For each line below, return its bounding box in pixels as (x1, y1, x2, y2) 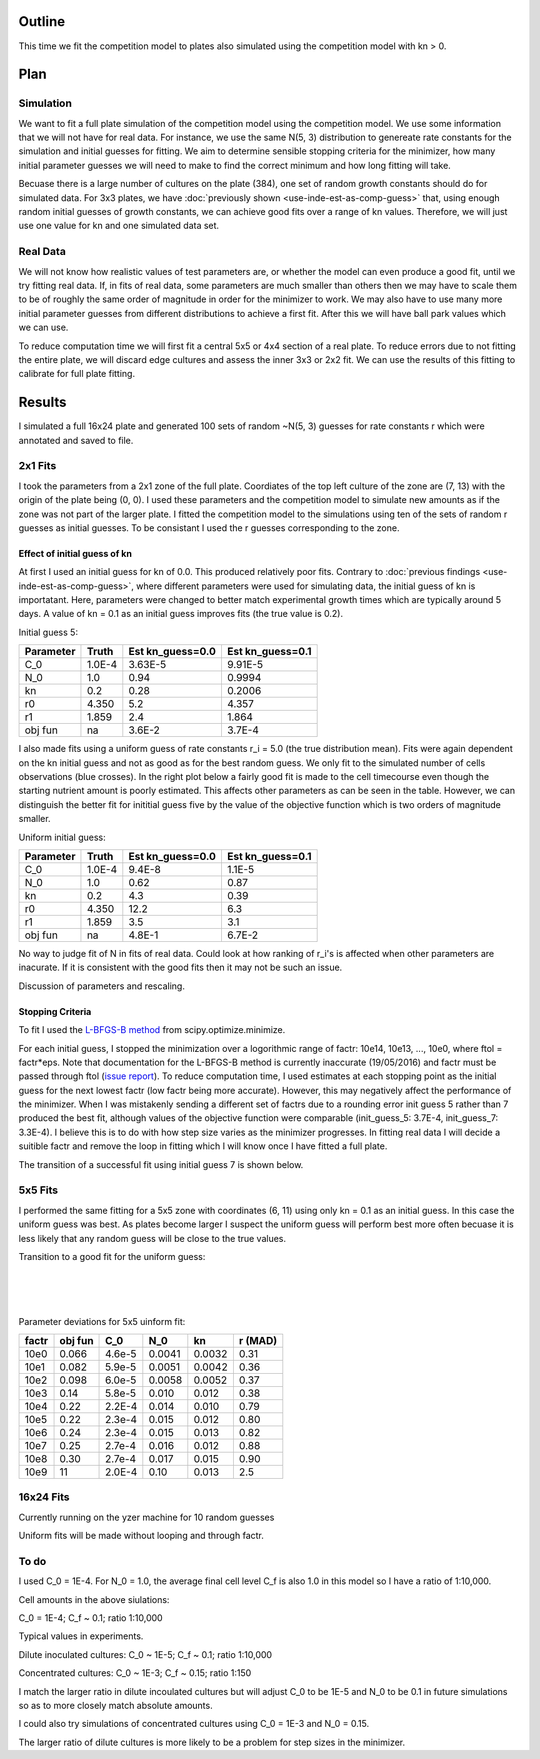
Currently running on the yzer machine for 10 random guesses (18, 1511, 275, 1523)
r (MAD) (238, 1333, 278, 1347)
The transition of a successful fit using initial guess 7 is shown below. (18, 1158, 304, 1170)
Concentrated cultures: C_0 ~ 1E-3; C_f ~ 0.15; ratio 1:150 (18, 1667, 252, 1679)
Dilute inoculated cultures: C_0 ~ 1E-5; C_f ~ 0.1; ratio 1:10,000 (18, 1648, 273, 1660)
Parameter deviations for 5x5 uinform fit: (18, 1315, 186, 1327)
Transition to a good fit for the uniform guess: (18, 1250, 206, 1262)
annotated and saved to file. (18, 434, 134, 446)
